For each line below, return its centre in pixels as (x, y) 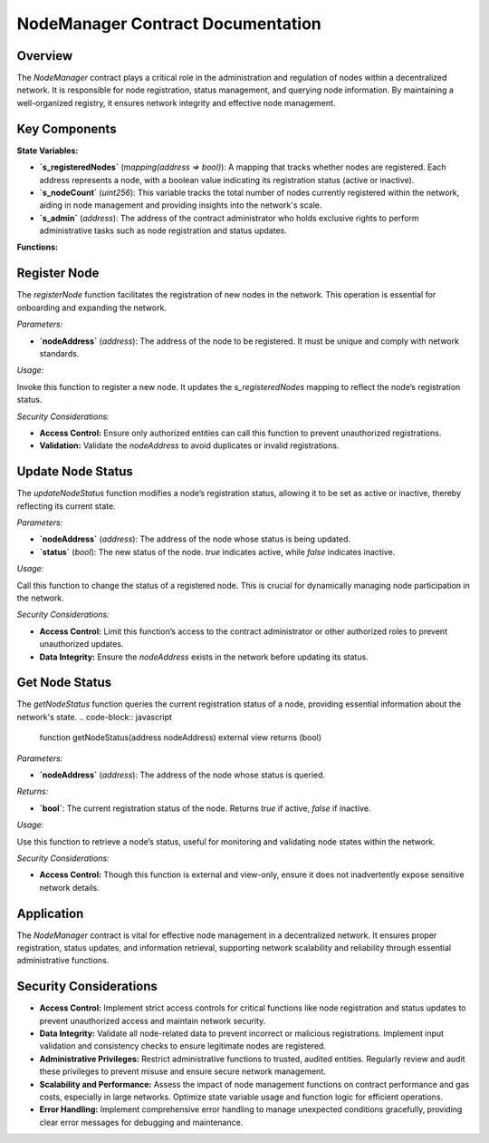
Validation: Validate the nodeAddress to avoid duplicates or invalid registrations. (189, 445)
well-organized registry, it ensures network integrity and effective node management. (176, 103)
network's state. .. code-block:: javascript (94, 717)
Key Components (67, 128)
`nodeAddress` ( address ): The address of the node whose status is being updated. (195, 539)
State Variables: (48, 151)
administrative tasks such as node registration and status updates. (163, 230)
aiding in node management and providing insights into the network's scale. (181, 205)
